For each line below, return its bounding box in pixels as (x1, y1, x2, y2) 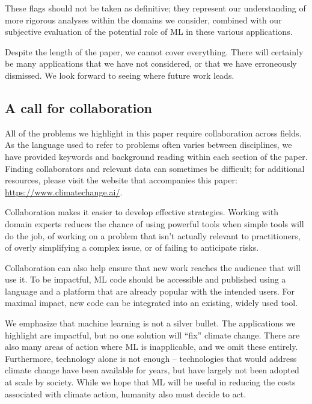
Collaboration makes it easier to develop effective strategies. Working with (5, 206, 279, 218)
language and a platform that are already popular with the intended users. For (5, 284, 295, 297)
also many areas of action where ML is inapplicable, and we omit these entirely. (5, 340, 298, 353)
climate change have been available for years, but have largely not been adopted (5, 364, 299, 376)
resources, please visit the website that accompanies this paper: (5, 174, 237, 186)
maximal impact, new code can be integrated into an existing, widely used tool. (5, 296, 298, 309)
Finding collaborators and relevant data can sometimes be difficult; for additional (5, 162, 305, 174)
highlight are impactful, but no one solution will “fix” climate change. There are (5, 328, 300, 341)
